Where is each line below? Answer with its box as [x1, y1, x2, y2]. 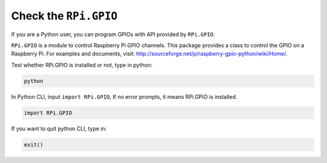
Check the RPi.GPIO [11, 9, 118, 22]
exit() [24, 141, 44, 148]
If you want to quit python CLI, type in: [11, 125, 107, 132]
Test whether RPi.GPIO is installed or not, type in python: [11, 61, 153, 68]
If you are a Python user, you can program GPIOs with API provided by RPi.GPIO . [11, 30, 215, 38]
